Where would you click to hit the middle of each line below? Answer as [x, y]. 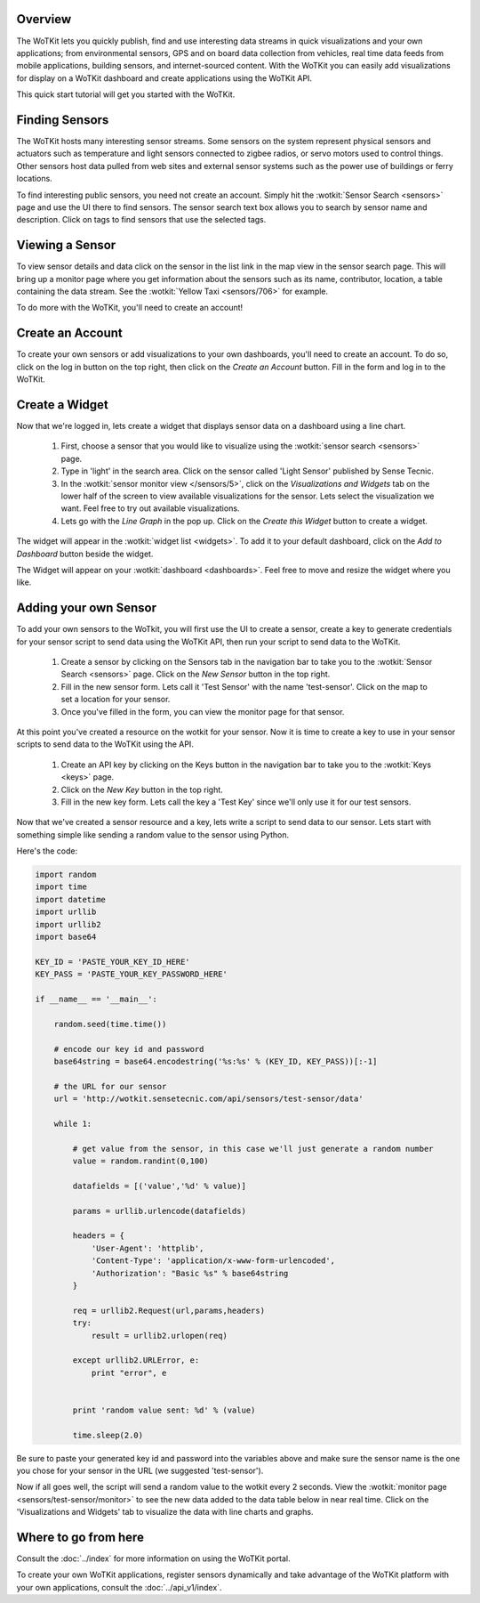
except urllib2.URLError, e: [136, 1360]
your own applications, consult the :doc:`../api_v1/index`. [119, 1587]
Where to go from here [80, 1537]
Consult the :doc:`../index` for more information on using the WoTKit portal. [153, 1558]
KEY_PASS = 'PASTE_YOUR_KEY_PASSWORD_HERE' [132, 974]
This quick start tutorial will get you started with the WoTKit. [126, 94]
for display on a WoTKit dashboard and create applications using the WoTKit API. [164, 78]
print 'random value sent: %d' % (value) [164, 1410]
